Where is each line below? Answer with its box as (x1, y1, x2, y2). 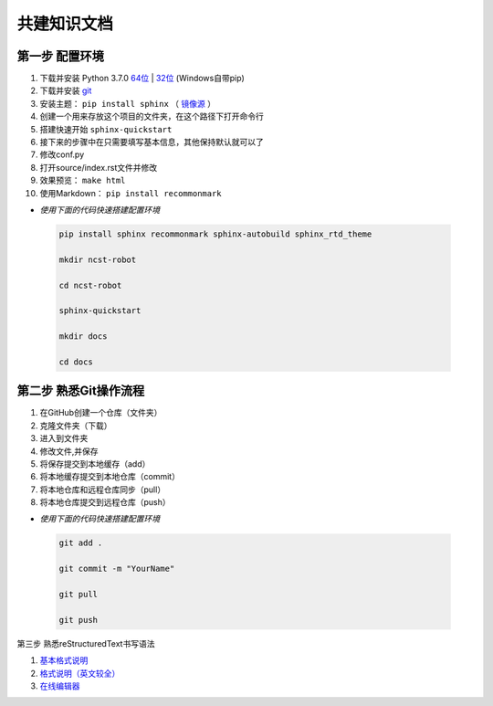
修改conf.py (39, 149, 85, 160)
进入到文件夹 (39, 433, 89, 444)
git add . (58, 538, 103, 548)
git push (58, 615, 99, 625)
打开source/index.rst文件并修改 (39, 162, 158, 173)
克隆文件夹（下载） (39, 420, 112, 431)
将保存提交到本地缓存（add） (39, 458, 151, 469)
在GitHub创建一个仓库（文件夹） (39, 407, 163, 418)
